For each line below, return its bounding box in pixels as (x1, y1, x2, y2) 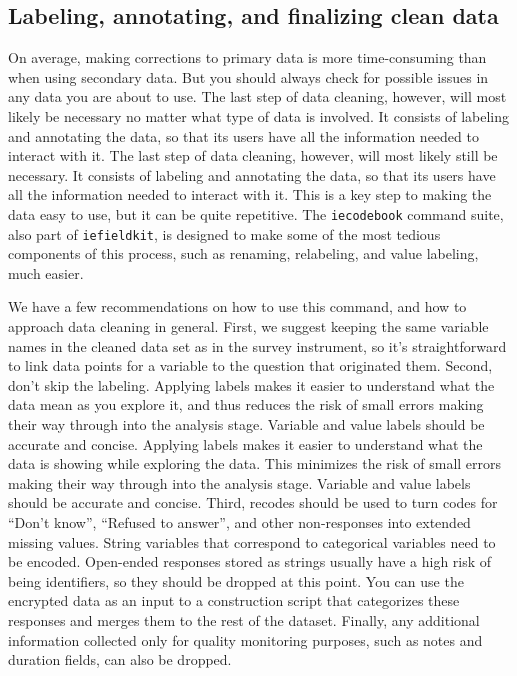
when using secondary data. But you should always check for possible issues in (8, 66, 489, 87)
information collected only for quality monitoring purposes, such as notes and (8, 629, 483, 650)
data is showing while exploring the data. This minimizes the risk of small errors (8, 453, 502, 474)
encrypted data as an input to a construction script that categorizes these (8, 590, 460, 611)
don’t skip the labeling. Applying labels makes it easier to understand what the (8, 374, 495, 395)
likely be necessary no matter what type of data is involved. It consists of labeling (8, 105, 510, 126)
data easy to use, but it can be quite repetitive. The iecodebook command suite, (8, 203, 504, 224)
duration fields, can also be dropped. (8, 649, 232, 670)
